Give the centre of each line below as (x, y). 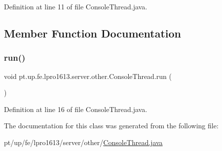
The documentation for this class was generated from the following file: (111, 126)
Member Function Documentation (93, 33)
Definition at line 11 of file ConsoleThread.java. (76, 6)
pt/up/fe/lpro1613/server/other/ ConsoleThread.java (83, 142)
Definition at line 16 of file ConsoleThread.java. (76, 109)
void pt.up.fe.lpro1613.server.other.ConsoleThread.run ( (88, 76)
